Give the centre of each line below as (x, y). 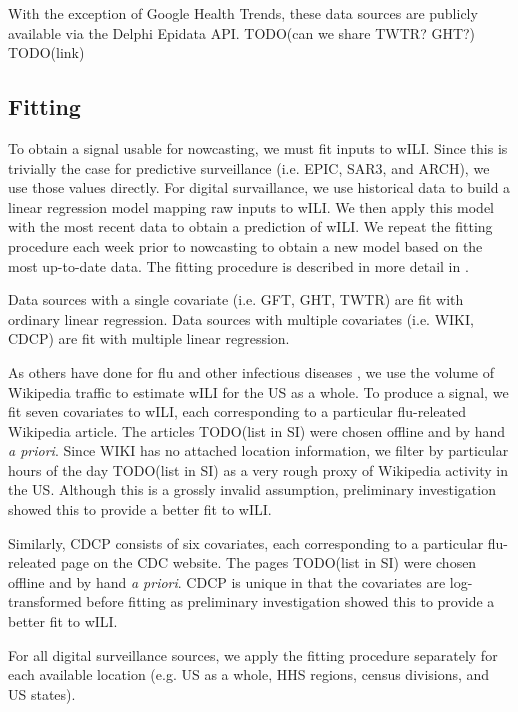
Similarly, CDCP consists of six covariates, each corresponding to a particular (246, 542)
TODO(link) (46, 52)
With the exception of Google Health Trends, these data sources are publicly (243, 13)
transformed (45, 601)
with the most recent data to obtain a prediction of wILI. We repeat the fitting (250, 226)
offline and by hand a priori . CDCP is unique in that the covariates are (227, 581)
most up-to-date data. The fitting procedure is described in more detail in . (238, 265)
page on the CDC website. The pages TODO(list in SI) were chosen (268, 562)
